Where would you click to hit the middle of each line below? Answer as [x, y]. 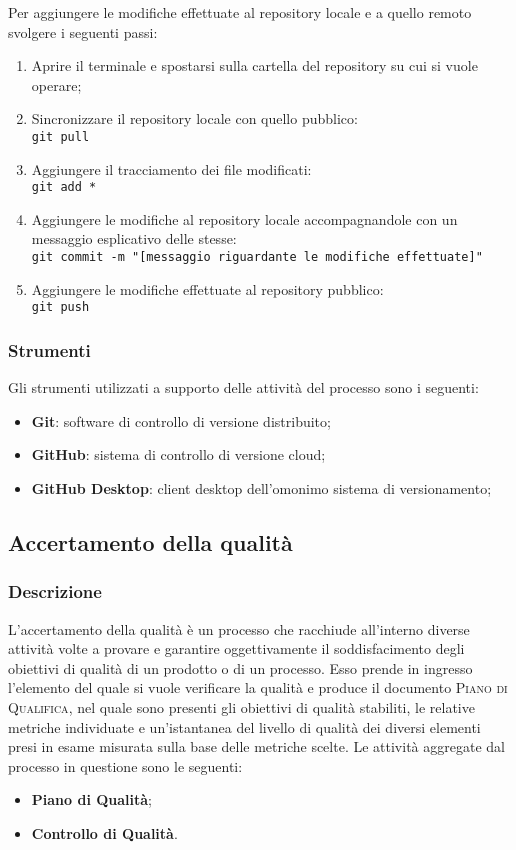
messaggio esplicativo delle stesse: [134, 238]
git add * [64, 187]
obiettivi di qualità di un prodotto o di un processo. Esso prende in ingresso [240, 667]
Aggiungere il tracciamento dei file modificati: [171, 168]
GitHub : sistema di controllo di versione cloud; [178, 454]
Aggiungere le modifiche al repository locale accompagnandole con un [244, 218]
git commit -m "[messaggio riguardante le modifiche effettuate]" [257, 257]
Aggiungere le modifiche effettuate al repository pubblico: [207, 288]
